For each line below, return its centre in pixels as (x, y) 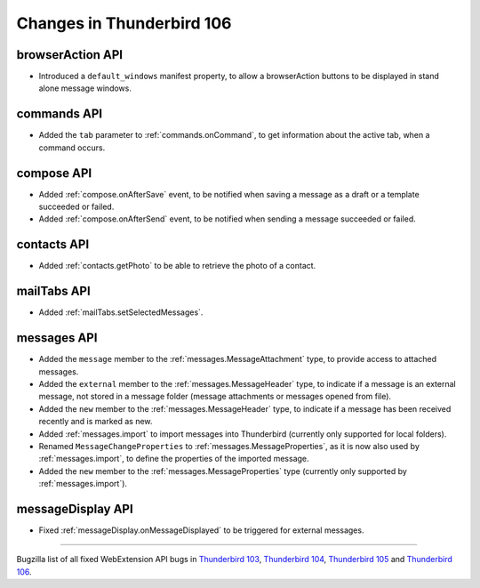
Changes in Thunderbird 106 (124, 23)
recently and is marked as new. (96, 422)
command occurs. (72, 148)
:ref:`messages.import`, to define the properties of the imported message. (174, 459)
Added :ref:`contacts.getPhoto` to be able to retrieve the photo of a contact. (177, 266)
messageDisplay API (75, 508)
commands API (59, 114)
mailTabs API (53, 291)
